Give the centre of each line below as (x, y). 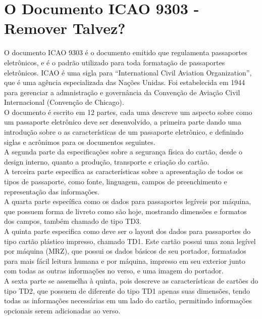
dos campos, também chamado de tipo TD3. (73, 221)
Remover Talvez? (65, 28)
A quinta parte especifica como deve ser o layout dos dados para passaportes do (127, 231)
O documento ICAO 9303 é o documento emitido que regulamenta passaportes (126, 52)
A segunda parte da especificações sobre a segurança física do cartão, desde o (123, 152)
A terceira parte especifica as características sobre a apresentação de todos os (123, 171)
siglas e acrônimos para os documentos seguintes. (80, 142)
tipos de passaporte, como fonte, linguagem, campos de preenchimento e (116, 182)
